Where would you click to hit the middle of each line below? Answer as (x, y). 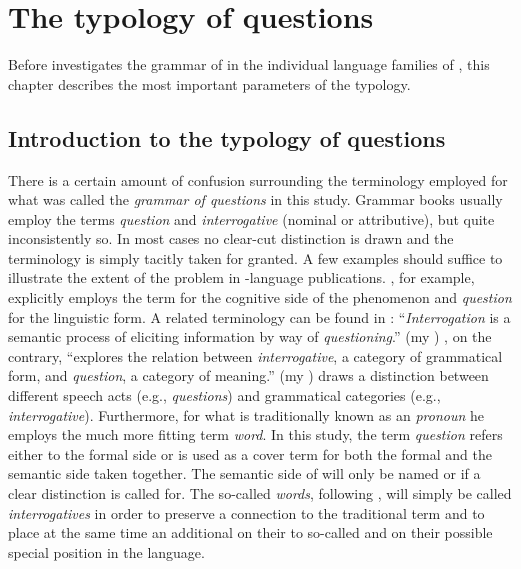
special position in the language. (106, 551)
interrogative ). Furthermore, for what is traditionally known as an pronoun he (246, 414)
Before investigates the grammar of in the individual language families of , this (249, 64)
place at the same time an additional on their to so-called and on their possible (250, 532)
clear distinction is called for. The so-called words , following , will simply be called (260, 493)
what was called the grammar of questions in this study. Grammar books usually (255, 199)
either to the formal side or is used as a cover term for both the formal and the (250, 453)
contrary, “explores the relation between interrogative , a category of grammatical (255, 355)
